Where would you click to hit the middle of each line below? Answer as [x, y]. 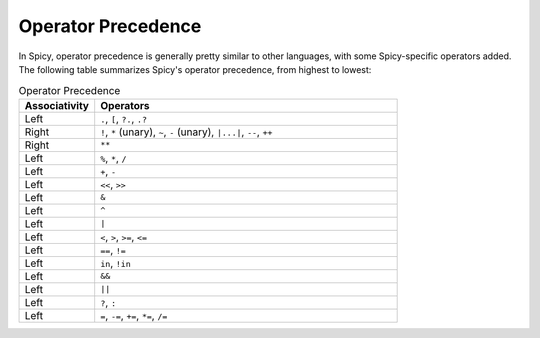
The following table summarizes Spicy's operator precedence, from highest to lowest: [195, 69]
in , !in [115, 263]
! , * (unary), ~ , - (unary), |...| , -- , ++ [186, 132]
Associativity [57, 105]
